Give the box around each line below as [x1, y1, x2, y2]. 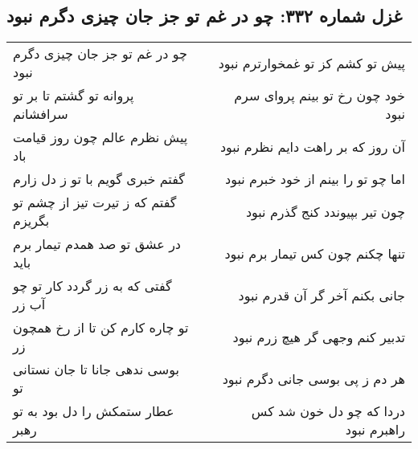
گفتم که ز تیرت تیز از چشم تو [13, 193, 177, 212]
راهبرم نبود [345, 420, 405, 439]
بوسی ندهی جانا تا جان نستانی [13, 360, 179, 379]
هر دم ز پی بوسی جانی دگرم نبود [222, 369, 405, 388]
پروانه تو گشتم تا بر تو [13, 86, 134, 105]
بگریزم [13, 211, 50, 231]
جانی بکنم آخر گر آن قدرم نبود [238, 285, 405, 304]
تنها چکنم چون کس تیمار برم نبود [224, 243, 405, 263]
